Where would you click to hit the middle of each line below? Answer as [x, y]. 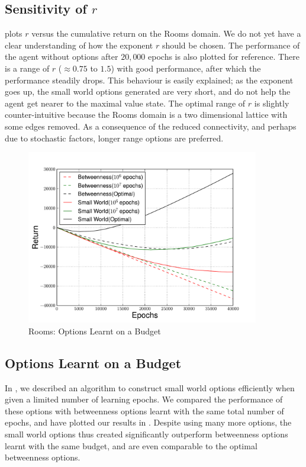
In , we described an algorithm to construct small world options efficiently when [150, 387]
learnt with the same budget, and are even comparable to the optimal [131, 445]
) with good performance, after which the [186, 68]
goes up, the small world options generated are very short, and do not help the [148, 91]
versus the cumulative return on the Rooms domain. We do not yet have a [166, 33]
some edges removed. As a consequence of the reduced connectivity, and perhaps [151, 126]
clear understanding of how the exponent [79, 45]
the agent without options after [62, 57]
